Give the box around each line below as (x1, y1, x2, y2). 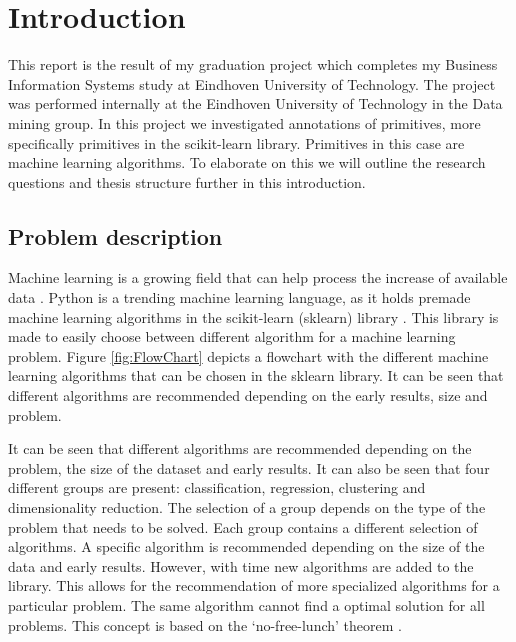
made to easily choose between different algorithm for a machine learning (8, 326, 456, 347)
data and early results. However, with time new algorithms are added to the (8, 555, 474, 576)
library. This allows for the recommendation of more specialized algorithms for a (8, 575, 500, 596)
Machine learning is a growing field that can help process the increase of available (8, 267, 508, 288)
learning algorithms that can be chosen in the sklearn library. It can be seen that (8, 365, 504, 386)
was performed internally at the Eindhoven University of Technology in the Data (8, 93, 503, 114)
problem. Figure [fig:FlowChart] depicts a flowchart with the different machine (8, 345, 489, 366)
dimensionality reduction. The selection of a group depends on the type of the (8, 497, 486, 518)
